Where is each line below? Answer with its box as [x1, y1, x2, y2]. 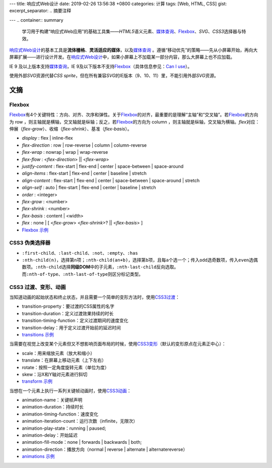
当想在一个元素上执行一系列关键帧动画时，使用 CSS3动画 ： [9, 387, 131, 393]
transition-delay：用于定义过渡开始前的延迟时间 [22, 324, 121, 330]
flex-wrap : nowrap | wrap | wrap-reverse [22, 149, 108, 155]
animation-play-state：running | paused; [22, 425, 106, 431]
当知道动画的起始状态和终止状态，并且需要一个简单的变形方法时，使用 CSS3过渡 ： [9, 294, 180, 300]
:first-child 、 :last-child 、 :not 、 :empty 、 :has [22, 250, 138, 256]
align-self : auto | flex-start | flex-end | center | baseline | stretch [22, 185, 156, 191]
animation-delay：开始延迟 [22, 432, 78, 438]
